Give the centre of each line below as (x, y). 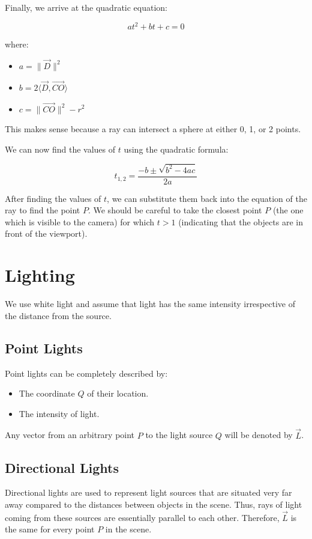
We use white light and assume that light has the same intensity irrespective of (150, 304)
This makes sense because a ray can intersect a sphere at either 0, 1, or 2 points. (153, 129)
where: (17, 44)
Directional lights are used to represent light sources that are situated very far (148, 492)
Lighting (40, 275)
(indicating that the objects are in (241, 221)
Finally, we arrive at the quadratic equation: (86, 7)
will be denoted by (259, 435)
